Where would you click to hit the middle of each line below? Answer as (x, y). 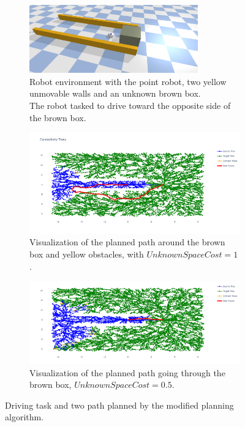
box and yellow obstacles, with (87, 254)
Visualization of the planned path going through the (127, 372)
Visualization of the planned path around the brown (127, 242)
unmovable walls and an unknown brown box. (115, 93)
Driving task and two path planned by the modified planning (119, 405)
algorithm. (24, 417)
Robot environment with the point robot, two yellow (128, 81)
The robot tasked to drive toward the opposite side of (130, 106)
